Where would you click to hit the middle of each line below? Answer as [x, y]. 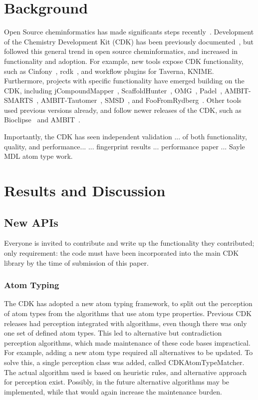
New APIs [31, 222]
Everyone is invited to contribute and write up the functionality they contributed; [129, 243]
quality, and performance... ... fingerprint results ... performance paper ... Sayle [125, 146]
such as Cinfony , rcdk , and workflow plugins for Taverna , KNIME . [109, 71]
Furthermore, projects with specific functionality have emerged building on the [124, 81]
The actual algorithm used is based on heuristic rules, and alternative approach [126, 372]
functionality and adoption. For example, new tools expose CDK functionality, [124, 61]
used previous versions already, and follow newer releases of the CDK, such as [123, 110]
